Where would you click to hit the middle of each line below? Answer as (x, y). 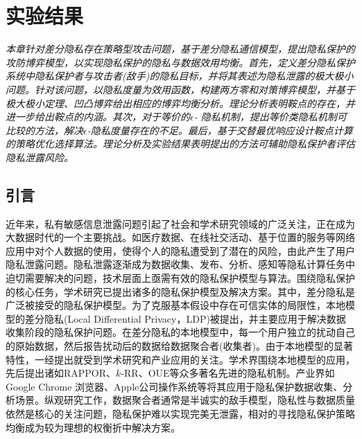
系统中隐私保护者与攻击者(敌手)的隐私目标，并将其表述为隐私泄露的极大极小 (180, 76)
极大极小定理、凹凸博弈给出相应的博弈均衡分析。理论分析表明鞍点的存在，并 (180, 103)
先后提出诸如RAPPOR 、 (61, 373)
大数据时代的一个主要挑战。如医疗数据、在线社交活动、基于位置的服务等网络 (180, 237)
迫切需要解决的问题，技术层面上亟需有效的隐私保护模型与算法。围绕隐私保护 (180, 278)
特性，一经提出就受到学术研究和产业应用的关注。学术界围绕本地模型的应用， (180, 359)
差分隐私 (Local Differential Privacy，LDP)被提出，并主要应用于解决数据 (185, 318)
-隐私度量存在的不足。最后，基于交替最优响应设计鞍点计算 (220, 130)
